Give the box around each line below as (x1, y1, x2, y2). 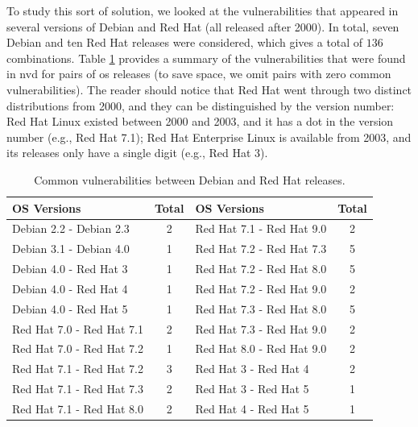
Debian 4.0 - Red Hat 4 (12, 280, 128, 296)
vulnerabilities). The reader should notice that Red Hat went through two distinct (6, 81, 412, 97)
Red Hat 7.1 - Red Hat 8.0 (12, 400, 143, 417)
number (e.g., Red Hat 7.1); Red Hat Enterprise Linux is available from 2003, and (6, 128, 412, 145)
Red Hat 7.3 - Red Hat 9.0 (195, 320, 327, 337)
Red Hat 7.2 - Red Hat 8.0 (195, 260, 327, 277)
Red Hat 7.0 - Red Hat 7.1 (12, 320, 143, 337)
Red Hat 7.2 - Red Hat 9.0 (195, 280, 327, 296)
